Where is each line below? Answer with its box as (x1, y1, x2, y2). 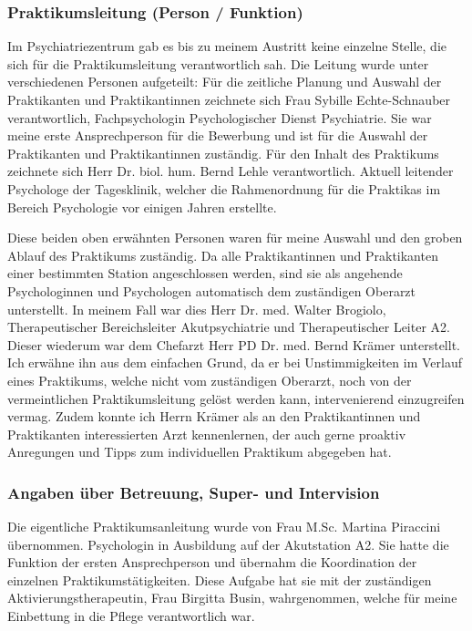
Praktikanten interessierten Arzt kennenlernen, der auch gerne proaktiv (7, 424, 406, 443)
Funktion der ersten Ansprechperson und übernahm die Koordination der (7, 553, 417, 572)
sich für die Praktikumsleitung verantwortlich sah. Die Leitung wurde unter (7, 54, 429, 73)
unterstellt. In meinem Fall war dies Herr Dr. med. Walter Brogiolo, (7, 299, 386, 318)
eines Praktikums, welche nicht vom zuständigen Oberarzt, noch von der (7, 370, 412, 389)
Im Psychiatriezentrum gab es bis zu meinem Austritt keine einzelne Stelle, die (7, 36, 447, 56)
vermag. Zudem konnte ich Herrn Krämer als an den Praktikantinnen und (7, 407, 421, 426)
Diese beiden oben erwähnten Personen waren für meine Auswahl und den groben (7, 228, 463, 247)
